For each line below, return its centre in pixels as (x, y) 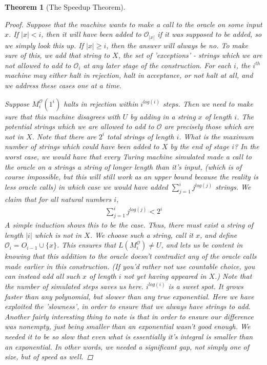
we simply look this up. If (44, 45)
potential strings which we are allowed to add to (79, 126)
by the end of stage (200, 146)
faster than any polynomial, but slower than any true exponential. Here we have (129, 296)
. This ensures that (87, 245)
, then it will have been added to (91, 34)
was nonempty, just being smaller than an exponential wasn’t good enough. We (128, 326)
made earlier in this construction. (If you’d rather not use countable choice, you (130, 266)
